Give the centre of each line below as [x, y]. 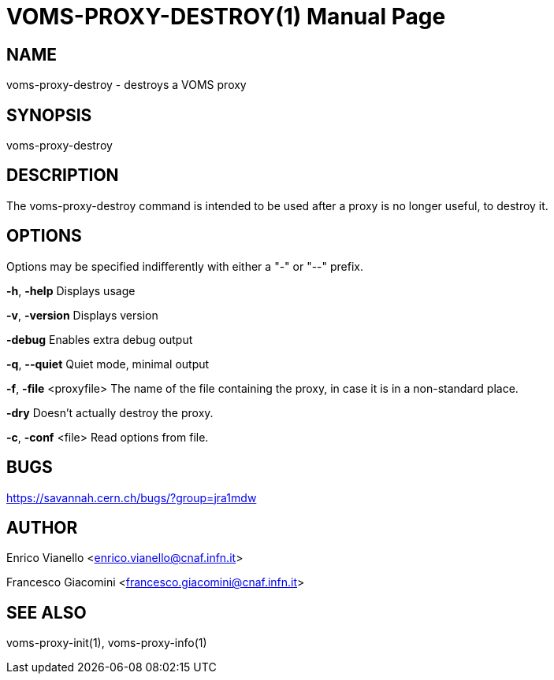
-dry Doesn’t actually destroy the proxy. [110, 412]
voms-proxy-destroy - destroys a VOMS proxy [126, 85]
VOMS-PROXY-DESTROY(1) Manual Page [226, 17]
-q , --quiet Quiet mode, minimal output [108, 364]
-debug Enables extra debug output [100, 339]
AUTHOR [42, 527]
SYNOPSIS [49, 115]
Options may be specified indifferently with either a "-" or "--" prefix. [185, 266]
